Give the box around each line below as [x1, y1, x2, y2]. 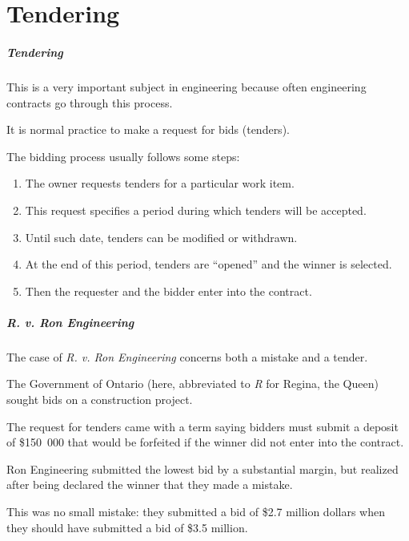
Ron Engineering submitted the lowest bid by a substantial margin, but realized [6, 460, 399, 477]
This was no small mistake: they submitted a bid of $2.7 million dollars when [6, 503, 385, 519]
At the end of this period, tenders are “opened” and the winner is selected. [25, 256, 392, 273]
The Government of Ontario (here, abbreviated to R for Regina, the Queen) [6, 375, 379, 392]
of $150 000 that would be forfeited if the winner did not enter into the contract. [6, 434, 404, 450]
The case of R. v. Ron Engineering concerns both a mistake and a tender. [6, 348, 368, 365]
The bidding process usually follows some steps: [6, 147, 240, 164]
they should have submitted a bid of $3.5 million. [6, 519, 248, 535]
